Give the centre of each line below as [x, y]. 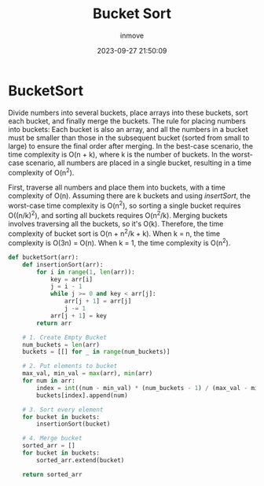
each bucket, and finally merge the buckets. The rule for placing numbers [127, 121]
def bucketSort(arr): [44, 257]
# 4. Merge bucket [52, 438]
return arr [54, 323]
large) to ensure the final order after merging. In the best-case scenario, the [131, 145]
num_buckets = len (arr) [61, 344]
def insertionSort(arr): [63, 264]
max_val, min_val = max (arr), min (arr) [88, 374]
